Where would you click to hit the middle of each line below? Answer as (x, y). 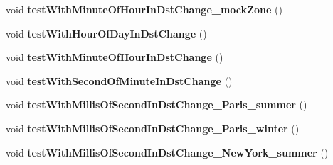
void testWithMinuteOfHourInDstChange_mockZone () (144, 9)
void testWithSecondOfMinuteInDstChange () (119, 80)
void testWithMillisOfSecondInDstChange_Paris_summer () (157, 104)
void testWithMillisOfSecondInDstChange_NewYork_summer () (167, 152)
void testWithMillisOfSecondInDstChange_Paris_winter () (153, 128)
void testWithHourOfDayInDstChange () (106, 33)
